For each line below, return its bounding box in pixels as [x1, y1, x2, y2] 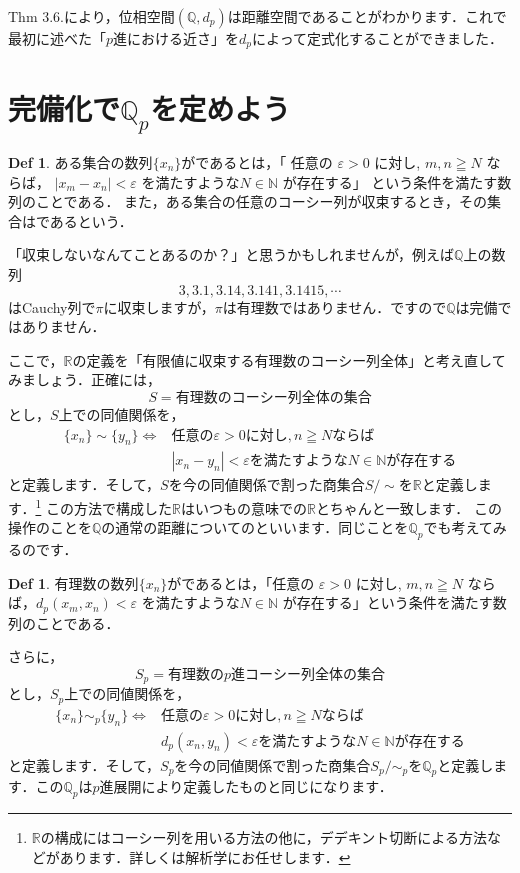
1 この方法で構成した [35, 494, 172, 518]
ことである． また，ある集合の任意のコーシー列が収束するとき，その [35, 191, 488, 212]
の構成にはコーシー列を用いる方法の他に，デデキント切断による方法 [40, 827, 487, 848]
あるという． [49, 210, 133, 231]
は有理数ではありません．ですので [222, 296, 447, 317]
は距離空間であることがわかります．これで [227, 6, 507, 26]
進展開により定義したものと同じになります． [99, 776, 393, 797]
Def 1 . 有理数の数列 [8, 572, 139, 593]
